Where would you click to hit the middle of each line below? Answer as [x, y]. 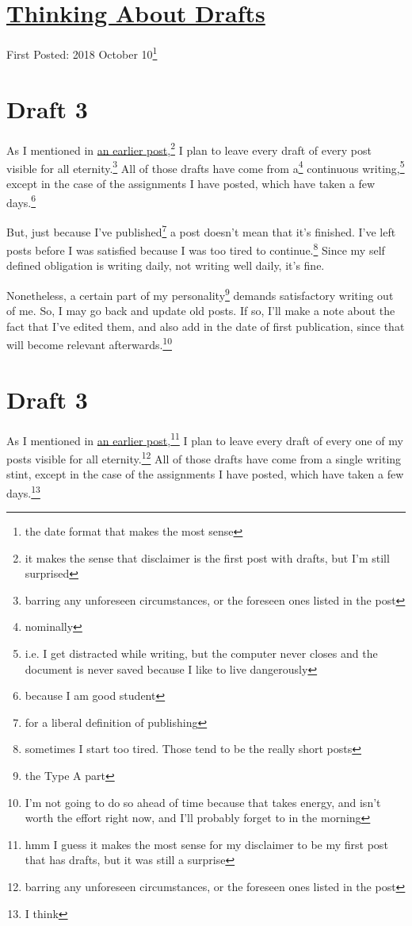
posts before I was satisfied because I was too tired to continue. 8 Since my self [196, 249]
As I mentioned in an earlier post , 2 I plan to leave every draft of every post [189, 148]
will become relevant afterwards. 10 [90, 344]
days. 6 [21, 201]
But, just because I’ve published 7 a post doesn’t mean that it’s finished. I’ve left [201, 230]
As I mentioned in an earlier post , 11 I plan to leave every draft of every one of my [205, 439]
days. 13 [23, 491]
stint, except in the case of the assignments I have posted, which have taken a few [205, 474]
